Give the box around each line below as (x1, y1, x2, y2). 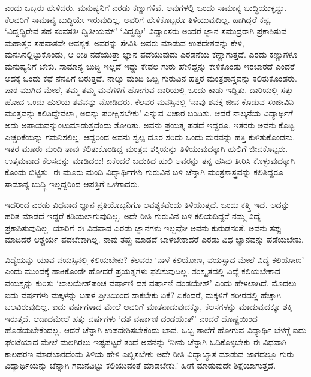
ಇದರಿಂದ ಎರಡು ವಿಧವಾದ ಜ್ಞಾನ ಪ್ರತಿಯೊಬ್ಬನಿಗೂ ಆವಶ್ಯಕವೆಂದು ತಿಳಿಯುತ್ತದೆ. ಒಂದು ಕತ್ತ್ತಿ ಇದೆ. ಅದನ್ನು (5, 198, 290, 210)
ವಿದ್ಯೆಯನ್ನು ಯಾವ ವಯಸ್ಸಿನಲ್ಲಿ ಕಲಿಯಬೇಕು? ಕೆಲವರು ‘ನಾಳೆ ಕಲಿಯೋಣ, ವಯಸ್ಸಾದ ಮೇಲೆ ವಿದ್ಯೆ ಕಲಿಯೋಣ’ (5, 253, 304, 265)
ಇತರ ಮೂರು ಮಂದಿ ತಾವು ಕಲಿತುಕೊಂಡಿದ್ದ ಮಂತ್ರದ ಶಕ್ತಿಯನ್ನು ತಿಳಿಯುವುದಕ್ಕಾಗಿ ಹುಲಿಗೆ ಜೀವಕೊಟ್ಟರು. (5, 142, 288, 155)
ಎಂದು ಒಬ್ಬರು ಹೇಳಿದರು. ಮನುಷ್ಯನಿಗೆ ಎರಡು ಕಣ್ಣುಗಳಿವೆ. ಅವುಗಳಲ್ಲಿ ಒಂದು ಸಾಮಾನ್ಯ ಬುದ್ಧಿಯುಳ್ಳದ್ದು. (5, 1, 287, 13)
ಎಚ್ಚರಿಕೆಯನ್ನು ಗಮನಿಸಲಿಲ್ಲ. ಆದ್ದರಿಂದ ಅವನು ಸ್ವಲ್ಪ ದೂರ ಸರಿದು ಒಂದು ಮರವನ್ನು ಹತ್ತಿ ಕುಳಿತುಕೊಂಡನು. (5, 130, 295, 143)
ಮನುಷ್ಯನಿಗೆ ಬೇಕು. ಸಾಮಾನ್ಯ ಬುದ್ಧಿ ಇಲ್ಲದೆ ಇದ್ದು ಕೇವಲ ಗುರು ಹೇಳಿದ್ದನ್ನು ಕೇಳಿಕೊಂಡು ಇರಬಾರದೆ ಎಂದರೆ (5, 59, 295, 72)
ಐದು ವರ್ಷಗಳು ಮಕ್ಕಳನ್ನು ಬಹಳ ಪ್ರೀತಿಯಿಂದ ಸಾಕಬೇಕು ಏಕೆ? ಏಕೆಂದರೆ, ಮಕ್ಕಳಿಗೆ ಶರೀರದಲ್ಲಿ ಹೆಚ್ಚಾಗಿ (5, 288, 282, 301)
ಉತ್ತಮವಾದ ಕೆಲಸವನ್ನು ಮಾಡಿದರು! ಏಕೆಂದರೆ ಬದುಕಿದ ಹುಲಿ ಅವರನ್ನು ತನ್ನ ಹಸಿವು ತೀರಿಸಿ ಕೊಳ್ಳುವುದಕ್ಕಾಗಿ (5, 154, 295, 166)
